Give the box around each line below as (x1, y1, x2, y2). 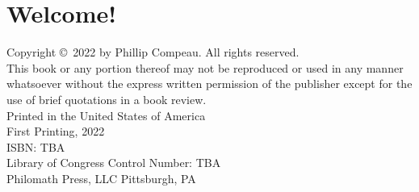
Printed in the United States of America (6, 106, 206, 123)
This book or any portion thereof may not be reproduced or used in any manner (6, 59, 404, 76)
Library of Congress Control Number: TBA (6, 154, 221, 171)
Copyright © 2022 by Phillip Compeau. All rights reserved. (6, 44, 300, 61)
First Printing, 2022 (6, 123, 105, 140)
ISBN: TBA (6, 138, 65, 155)
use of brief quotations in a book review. (6, 90, 207, 107)
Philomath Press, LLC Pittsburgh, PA (6, 169, 196, 186)
